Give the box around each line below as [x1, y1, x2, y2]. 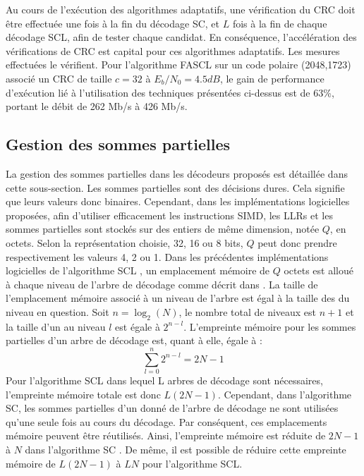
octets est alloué [284, 263, 353, 278]
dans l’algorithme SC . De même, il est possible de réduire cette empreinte [25, 441, 346, 456]
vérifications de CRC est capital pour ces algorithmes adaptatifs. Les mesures [6, 43, 340, 58]
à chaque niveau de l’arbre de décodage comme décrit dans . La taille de [6, 276, 318, 291]
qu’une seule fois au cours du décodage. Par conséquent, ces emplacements [6, 414, 327, 429]
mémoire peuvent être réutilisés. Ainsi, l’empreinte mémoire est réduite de [6, 428, 326, 443]
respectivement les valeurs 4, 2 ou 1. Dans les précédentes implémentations [6, 249, 329, 264]
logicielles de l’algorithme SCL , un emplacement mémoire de [6, 263, 270, 278]
